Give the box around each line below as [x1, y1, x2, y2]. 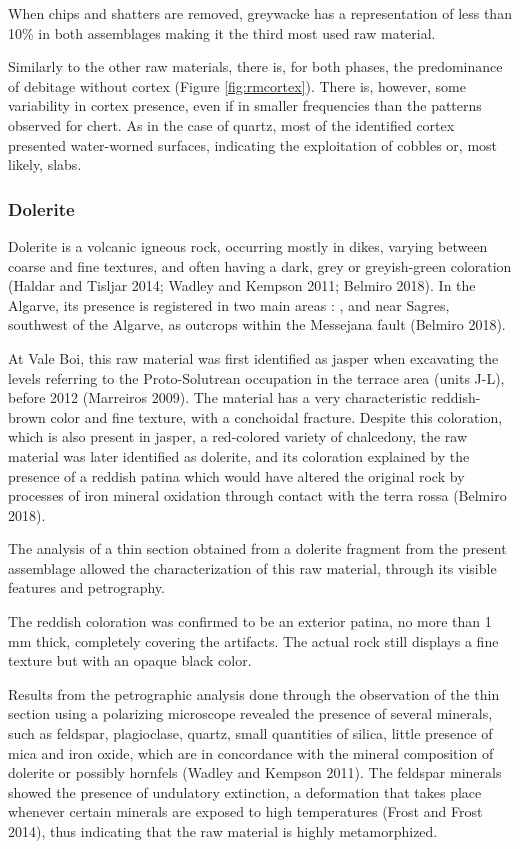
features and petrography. [8, 577, 165, 598]
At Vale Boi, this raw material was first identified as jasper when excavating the [8, 347, 499, 368]
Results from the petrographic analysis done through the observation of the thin [8, 683, 500, 704]
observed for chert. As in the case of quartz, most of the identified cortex [8, 114, 455, 135]
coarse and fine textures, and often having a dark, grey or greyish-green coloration [8, 255, 512, 276]
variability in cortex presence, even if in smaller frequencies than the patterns [8, 95, 482, 116]
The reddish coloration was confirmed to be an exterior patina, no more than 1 [8, 611, 492, 632]
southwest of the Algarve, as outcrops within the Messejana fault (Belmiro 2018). [8, 314, 506, 335]
